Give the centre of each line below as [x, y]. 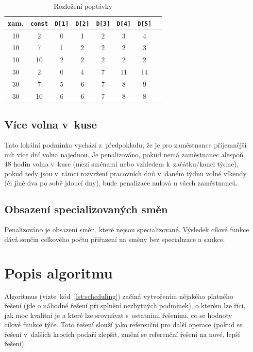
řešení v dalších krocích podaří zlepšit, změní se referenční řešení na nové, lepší [122, 334]
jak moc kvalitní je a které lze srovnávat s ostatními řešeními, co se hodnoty [118, 315]
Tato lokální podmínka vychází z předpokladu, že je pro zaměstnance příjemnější [126, 145]
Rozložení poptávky [83, 6]
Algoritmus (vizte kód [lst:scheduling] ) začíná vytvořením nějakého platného [119, 296]
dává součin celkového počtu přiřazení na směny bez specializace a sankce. [115, 239]
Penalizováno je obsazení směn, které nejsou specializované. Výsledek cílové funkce [127, 230]
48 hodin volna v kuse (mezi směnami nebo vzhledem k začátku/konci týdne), [121, 164]
